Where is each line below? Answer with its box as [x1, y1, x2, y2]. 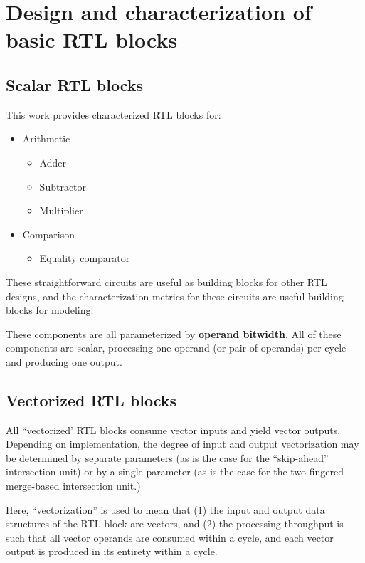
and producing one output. [6, 354, 122, 369]
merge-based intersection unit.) [6, 478, 141, 493]
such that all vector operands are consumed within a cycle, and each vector [6, 530, 334, 544]
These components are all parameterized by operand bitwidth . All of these [6, 326, 342, 341]
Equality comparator [39, 251, 130, 265]
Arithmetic [22, 131, 70, 146]
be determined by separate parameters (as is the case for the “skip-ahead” [6, 450, 329, 465]
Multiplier [39, 203, 83, 218]
